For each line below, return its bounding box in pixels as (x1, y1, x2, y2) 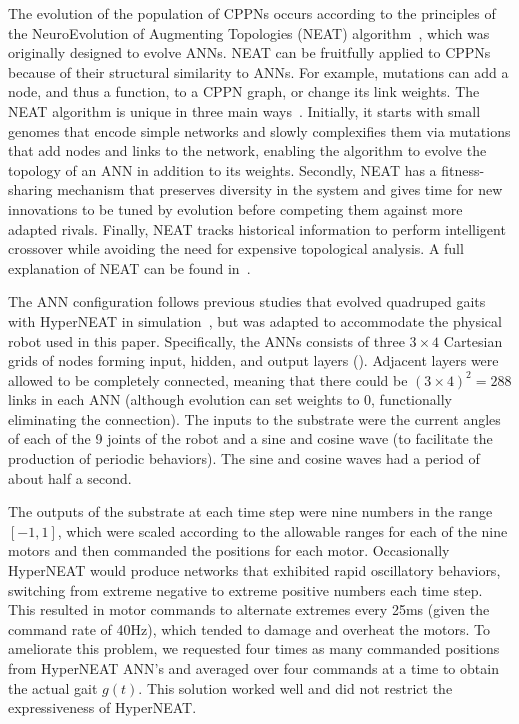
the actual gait (8, 677, 98, 698)
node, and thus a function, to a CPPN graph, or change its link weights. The (8, 81, 480, 102)
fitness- (441, 159, 485, 180)
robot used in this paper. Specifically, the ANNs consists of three (8, 330, 405, 351)
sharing (8, 179, 53, 200)
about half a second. (8, 467, 132, 488)
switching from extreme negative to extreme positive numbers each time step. (8, 579, 483, 600)
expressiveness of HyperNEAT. (8, 697, 197, 718)
